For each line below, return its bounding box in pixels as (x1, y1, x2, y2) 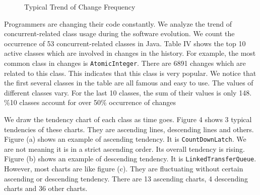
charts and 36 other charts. (4, 183, 88, 193)
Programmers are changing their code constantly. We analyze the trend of (4, 18, 232, 29)
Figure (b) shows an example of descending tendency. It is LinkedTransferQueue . (4, 153, 256, 164)
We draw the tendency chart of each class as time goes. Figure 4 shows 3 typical (4, 114, 252, 124)
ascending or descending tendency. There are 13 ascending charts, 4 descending (4, 173, 248, 183)
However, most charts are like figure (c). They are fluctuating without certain (4, 163, 243, 174)
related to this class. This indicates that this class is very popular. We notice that (4, 67, 256, 78)
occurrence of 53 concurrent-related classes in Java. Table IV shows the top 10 (4, 38, 246, 48)
